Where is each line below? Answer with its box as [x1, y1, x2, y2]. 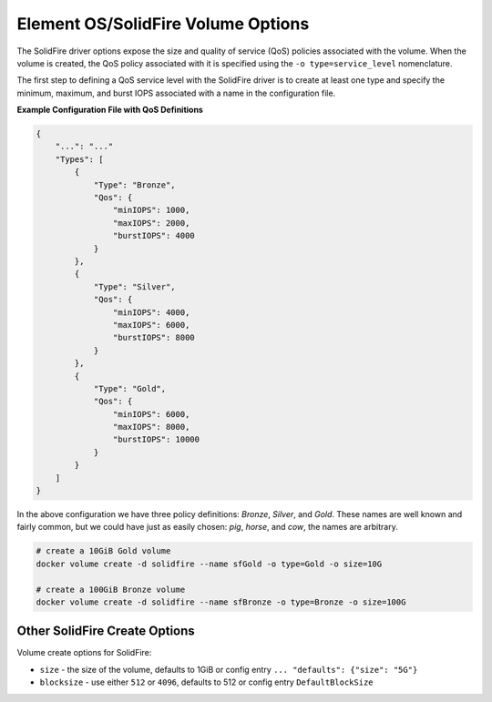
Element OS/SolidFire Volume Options [16, 14, 310, 34]
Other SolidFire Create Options [16, 624, 195, 639]
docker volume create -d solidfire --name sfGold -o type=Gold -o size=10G [36, 558, 383, 569]
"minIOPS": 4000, [112, 307, 190, 318]
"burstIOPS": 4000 [112, 230, 195, 241]
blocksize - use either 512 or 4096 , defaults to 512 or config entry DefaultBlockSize [39, 677, 374, 687]
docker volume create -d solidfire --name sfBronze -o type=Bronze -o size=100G [36, 596, 406, 607]
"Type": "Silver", [93, 281, 177, 291]
